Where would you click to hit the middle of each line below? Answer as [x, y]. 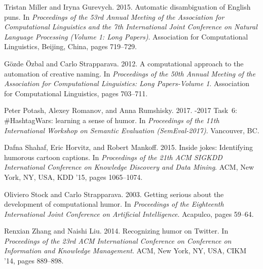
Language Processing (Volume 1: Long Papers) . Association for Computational [126, 36]
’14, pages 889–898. [34, 261]
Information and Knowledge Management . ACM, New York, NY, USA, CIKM [125, 251]
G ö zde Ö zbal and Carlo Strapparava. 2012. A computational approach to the [124, 63]
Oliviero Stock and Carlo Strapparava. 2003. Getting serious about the [114, 194]
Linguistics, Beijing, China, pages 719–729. [70, 46]
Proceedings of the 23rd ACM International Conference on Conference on [118, 240]
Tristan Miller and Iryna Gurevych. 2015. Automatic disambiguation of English [127, 7]
